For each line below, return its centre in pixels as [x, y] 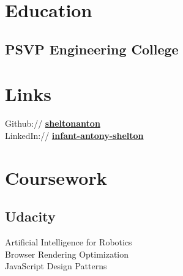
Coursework [56, 177]
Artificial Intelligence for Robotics [69, 242]
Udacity [30, 216]
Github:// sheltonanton [53, 123]
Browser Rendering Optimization [67, 254]
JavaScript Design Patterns [56, 266]
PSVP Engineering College [92, 49]
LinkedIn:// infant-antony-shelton [74, 135]
